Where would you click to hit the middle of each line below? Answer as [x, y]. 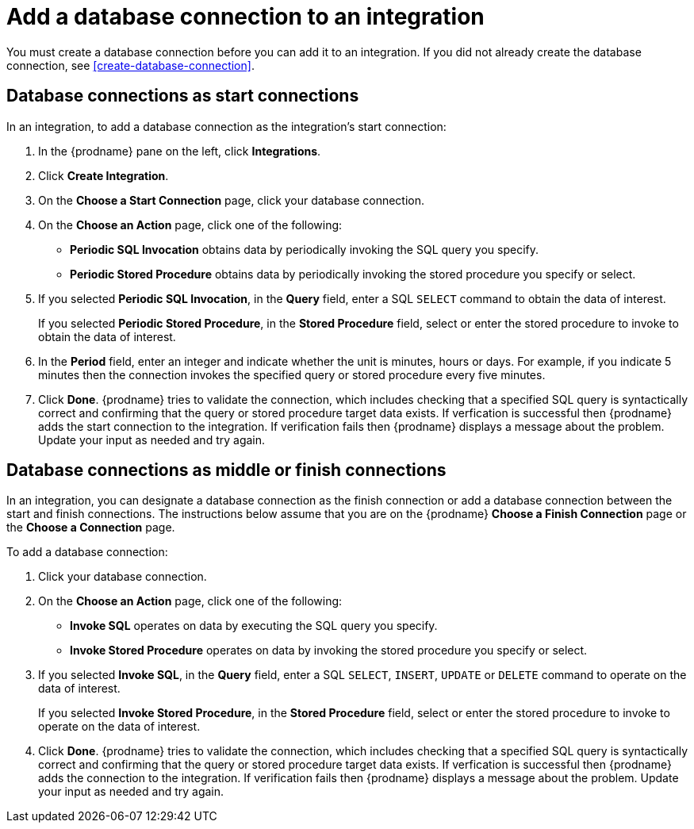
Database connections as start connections [183, 96]
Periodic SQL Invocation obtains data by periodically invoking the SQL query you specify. [304, 249]
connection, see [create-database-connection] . [130, 65]
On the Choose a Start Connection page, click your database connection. [232, 200]
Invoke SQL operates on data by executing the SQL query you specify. [254, 626]
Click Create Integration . [104, 175]
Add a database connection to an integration [245, 17]
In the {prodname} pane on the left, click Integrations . [180, 151]
